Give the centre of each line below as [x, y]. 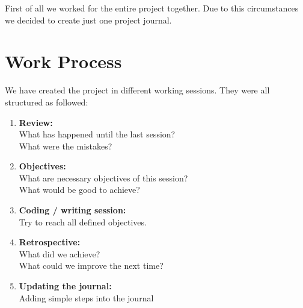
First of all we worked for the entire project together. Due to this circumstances [152, 8]
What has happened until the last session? [97, 134]
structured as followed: [47, 102]
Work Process [63, 61]
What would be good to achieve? [79, 190]
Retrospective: [50, 242]
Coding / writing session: [72, 210]
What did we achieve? [60, 253]
